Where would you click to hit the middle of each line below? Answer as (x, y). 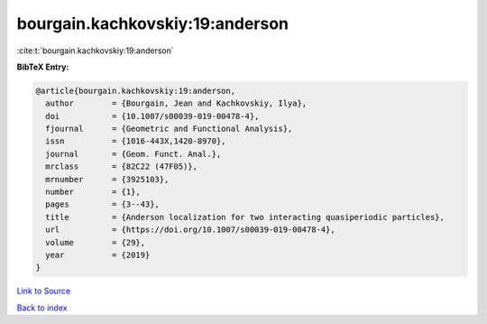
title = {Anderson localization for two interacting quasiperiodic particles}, (245, 217)
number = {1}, (93, 192)
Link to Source (44, 291)
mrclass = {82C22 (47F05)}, (122, 167)
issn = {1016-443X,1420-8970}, (136, 141)
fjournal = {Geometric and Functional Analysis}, (169, 129)
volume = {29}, (96, 242)
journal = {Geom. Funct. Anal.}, (133, 154)
